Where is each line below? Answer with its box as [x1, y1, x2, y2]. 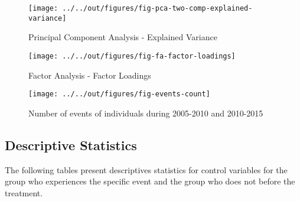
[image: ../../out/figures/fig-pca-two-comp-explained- [28, 4, 253, 12]
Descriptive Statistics [5, 135, 137, 154]
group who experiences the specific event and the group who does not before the [5, 175, 295, 187]
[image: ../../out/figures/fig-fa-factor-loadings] [28, 51, 236, 60]
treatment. [5, 186, 43, 199]
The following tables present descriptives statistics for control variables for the [5, 163, 288, 176]
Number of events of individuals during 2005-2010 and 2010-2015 [28, 106, 263, 119]
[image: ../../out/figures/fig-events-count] [28, 90, 210, 99]
